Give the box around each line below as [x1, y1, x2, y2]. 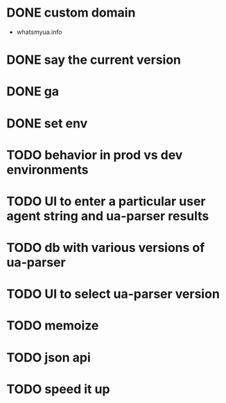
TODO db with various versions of [6, 240, 205, 256]
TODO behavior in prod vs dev [6, 147, 183, 163]
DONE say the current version [6, 52, 182, 68]
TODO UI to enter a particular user [6, 193, 206, 209]
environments [6, 161, 89, 177]
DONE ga [6, 84, 60, 100]
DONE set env [6, 116, 88, 131]
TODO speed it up [6, 381, 110, 397]
